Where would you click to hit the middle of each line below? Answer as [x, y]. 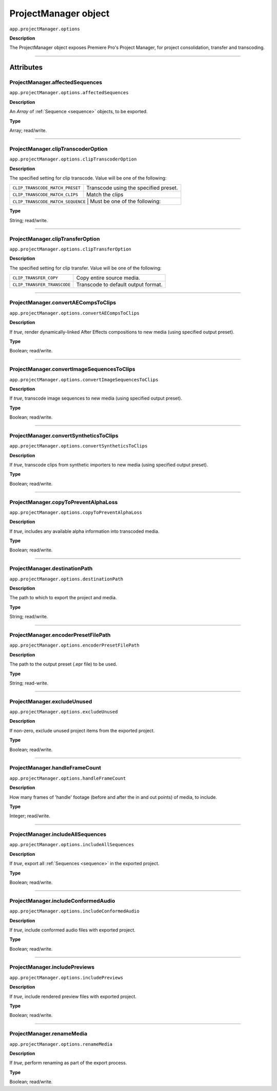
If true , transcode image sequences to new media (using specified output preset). [96, 398]
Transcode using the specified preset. [132, 188]
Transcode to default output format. [119, 284]
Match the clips [105, 194]
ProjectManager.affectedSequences [56, 82]
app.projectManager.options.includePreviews [66, 978]
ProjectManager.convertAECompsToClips [63, 302]
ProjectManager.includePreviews [52, 967]
